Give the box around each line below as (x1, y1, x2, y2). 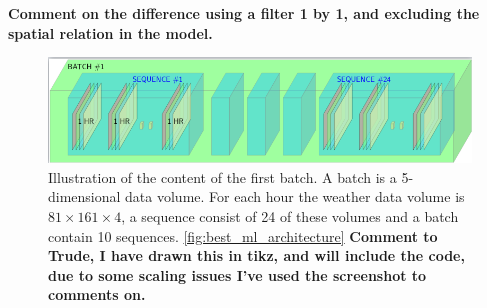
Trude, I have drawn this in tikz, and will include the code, (48, 245, 465, 266)
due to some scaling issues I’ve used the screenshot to (48, 264, 427, 285)
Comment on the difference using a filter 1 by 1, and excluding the (8, 3, 480, 23)
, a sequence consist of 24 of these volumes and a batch (121, 205, 459, 226)
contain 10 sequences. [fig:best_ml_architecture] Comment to (48, 225, 438, 246)
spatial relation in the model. (8, 22, 213, 43)
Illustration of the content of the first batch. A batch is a (48, 166, 397, 187)
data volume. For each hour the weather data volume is (125, 186, 465, 207)
